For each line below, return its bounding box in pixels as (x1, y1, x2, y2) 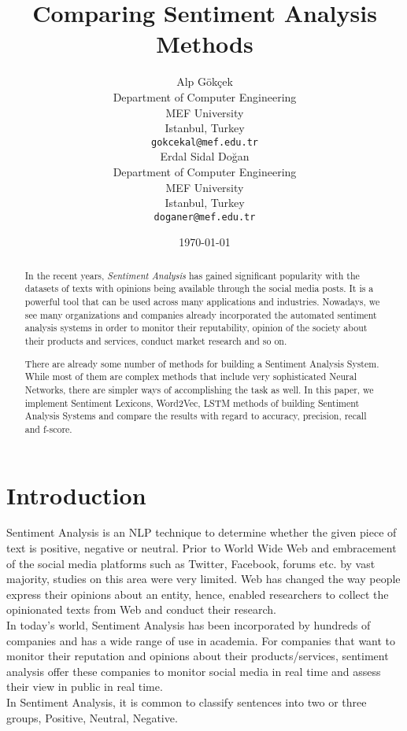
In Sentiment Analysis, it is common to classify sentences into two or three (6, 694, 367, 710)
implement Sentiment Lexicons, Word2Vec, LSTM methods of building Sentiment (24, 396, 360, 409)
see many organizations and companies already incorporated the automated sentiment (24, 308, 377, 321)
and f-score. (24, 422, 72, 435)
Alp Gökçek (176, 73, 233, 90)
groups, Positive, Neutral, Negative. (6, 709, 178, 725)
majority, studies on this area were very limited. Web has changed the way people (6, 570, 401, 587)
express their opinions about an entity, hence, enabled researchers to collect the (6, 585, 389, 602)
